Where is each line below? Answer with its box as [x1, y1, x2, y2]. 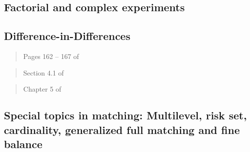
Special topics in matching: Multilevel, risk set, [4, 108, 247, 123]
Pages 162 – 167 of [23, 51, 79, 61]
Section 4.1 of [23, 67, 64, 77]
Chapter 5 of [23, 84, 62, 94]
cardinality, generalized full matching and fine [4, 122, 240, 137]
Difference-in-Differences [4, 28, 130, 43]
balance [4, 136, 42, 151]
